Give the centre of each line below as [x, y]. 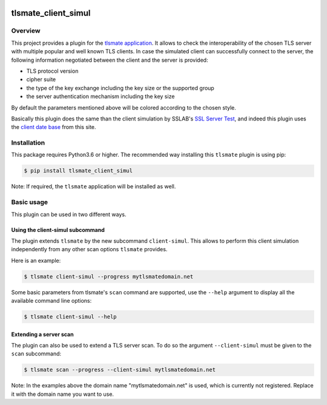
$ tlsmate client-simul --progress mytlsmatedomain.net [109, 276]
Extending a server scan [42, 334]
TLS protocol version [52, 71]
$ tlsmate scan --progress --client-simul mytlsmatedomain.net [120, 370]
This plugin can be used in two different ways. [69, 214]
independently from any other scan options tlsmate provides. [89, 249]
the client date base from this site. [54, 127]
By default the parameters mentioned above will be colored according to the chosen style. [124, 107]
